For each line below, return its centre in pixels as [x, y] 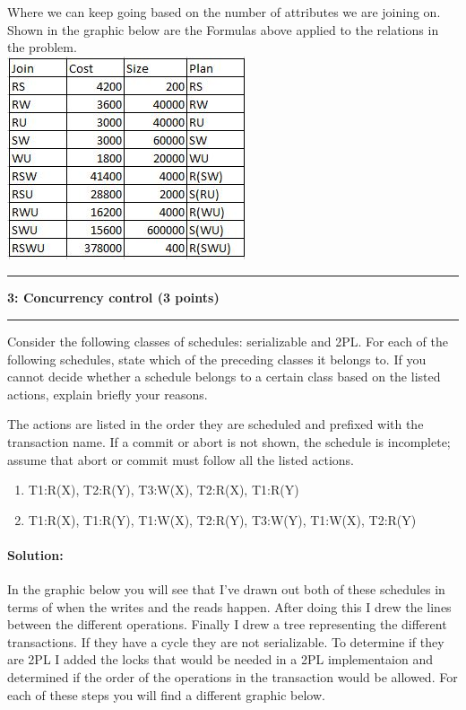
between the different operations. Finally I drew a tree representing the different [227, 624]
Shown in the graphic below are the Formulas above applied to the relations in [223, 29]
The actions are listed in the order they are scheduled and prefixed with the [216, 424]
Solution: [35, 554]
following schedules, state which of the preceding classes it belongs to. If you [217, 359]
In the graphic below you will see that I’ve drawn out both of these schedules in [226, 589]
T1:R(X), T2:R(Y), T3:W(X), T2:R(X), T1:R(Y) [164, 490]
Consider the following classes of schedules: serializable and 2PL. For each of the [228, 341]
